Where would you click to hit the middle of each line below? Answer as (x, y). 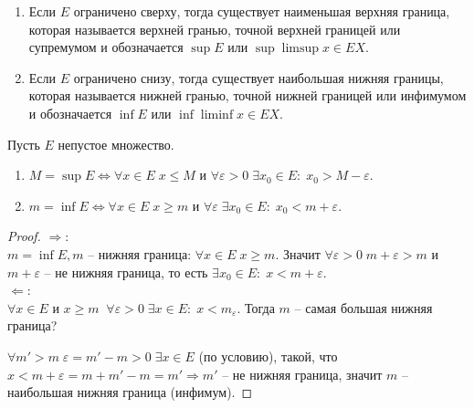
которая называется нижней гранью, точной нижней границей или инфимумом (248, 95)
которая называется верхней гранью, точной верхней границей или (215, 29)
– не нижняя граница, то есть (126, 272)
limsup (300, 49)
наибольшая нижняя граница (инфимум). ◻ (130, 392)
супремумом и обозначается (106, 47)
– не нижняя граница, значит (302, 374)
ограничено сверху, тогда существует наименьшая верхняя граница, (262, 11)
